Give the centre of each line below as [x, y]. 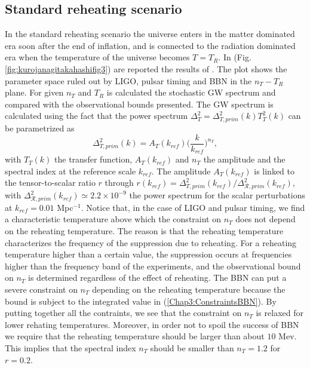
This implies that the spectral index [70, 347]
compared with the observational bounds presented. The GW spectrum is [139, 104]
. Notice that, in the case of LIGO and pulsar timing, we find [193, 207]
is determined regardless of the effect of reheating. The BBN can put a [157, 277]
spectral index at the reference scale [70, 171]
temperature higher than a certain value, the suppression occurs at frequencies [148, 254]
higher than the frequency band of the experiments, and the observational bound [153, 266]
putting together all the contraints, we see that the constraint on [123, 313]
